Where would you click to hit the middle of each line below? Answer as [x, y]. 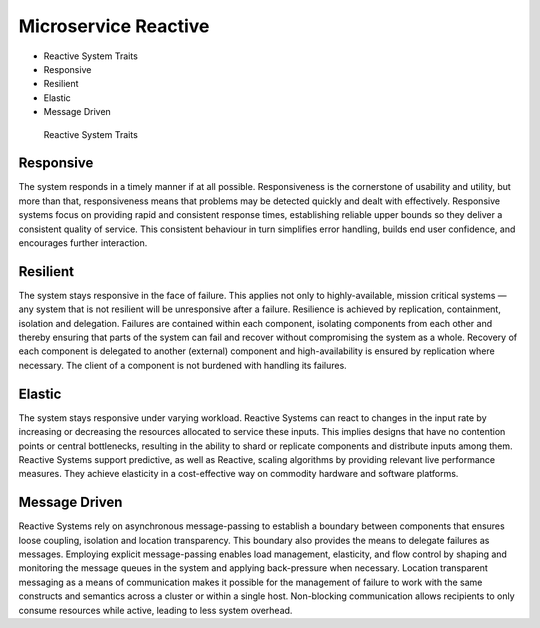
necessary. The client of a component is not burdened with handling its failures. [182, 365]
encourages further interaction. [83, 242]
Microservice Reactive [114, 26]
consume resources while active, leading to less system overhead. [155, 610]
